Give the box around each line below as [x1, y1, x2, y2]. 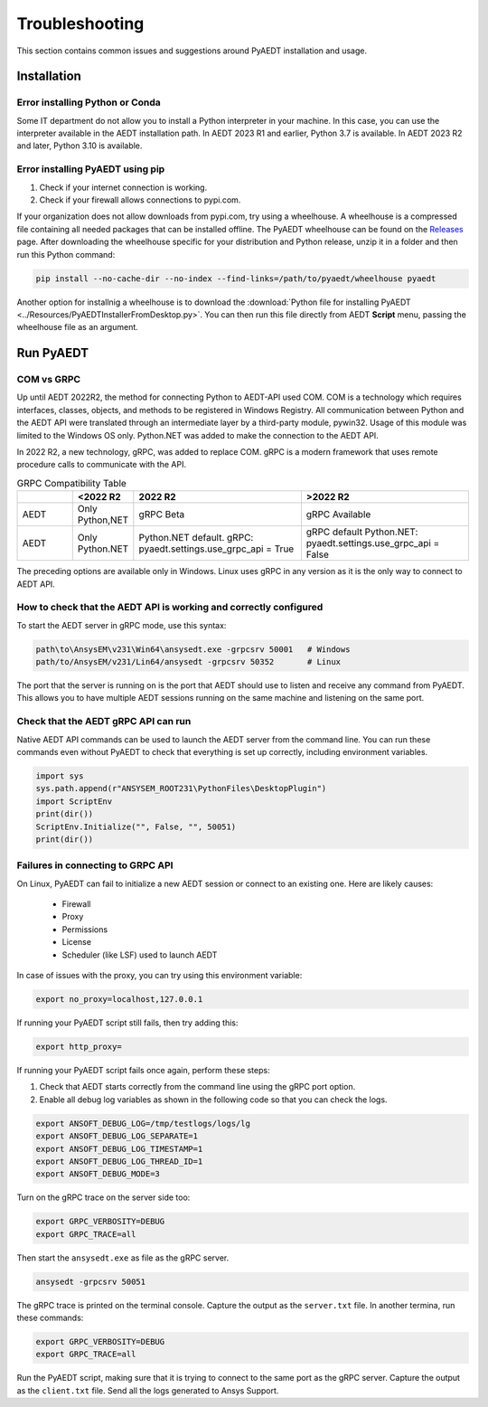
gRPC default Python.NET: [305, 525, 418, 538]
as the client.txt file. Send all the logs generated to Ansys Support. [16, 1384, 279, 1396]
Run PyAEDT [16, 345, 89, 361]
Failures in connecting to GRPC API [16, 859, 174, 872]
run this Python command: [16, 249, 116, 260]
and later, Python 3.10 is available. [16, 140, 143, 151]
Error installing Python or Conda [16, 96, 162, 109]
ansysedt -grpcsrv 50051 [35, 1276, 146, 1287]
